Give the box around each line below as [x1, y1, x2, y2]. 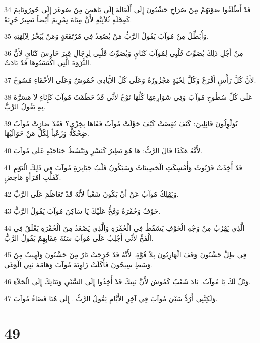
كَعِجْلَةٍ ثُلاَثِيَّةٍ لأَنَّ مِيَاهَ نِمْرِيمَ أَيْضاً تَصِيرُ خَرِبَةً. [4, 14, 132, 24]
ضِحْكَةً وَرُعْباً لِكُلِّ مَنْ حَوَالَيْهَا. [4, 128, 89, 139]
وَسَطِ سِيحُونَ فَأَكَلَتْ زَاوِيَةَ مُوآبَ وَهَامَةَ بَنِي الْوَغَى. [4, 259, 153, 269]
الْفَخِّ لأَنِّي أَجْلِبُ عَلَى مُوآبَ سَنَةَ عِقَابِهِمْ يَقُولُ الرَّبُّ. [4, 232, 154, 243]
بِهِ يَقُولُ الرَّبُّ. [4, 101, 46, 112]
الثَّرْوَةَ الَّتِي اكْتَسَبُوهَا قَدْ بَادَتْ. [4, 57, 91, 68]
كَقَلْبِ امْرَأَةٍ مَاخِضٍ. [4, 172, 61, 182]
